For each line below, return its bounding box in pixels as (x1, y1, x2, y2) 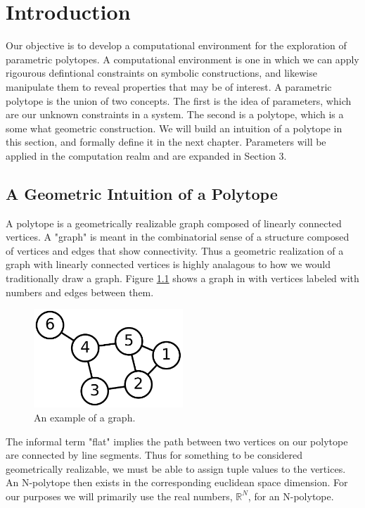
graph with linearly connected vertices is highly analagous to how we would (6, 257, 331, 272)
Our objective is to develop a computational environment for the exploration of (6, 38, 347, 53)
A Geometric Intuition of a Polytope (6, 182, 278, 204)
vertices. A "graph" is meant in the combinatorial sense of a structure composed (6, 229, 350, 244)
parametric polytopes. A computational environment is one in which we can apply (6, 51, 359, 66)
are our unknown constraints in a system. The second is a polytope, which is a (6, 107, 344, 122)
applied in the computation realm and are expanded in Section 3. (6, 148, 287, 163)
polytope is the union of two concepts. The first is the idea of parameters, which (6, 93, 352, 108)
